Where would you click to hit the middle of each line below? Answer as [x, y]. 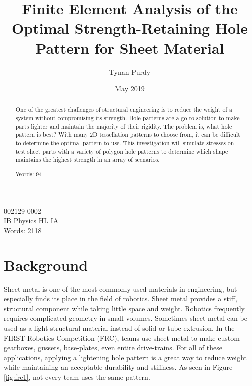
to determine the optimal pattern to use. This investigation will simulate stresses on [125, 143]
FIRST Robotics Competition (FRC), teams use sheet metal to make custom [122, 338]
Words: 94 [29, 173]
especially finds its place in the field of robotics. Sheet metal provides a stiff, [121, 299]
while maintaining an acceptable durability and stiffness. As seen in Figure [118, 367]
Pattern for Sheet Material [130, 47]
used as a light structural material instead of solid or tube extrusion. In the [119, 328]
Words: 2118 [23, 230]
